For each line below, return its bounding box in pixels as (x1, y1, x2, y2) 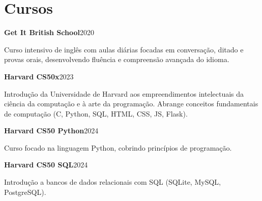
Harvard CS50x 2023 (4, 71, 74, 81)
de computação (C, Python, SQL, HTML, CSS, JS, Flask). (4, 108, 188, 119)
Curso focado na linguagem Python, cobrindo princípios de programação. (4, 142, 232, 153)
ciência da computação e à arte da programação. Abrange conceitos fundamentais (4, 98, 258, 109)
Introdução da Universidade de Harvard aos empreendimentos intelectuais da (4, 88, 244, 99)
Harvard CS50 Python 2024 (4, 125, 99, 136)
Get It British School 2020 (4, 27, 94, 38)
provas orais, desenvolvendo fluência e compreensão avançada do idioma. (4, 54, 229, 65)
